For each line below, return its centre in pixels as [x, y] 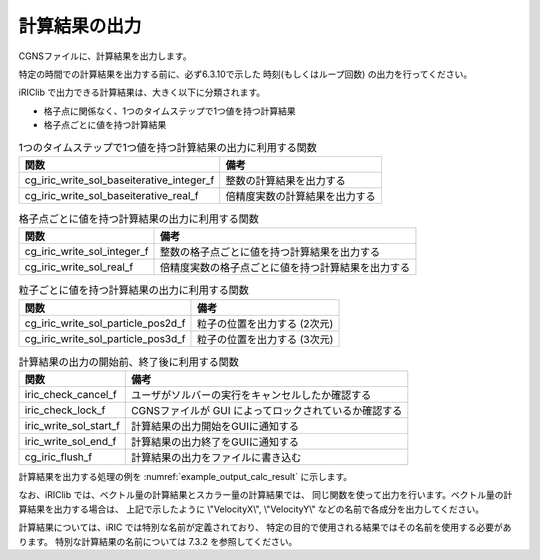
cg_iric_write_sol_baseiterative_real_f [111, 195]
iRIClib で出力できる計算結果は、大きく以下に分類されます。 [141, 92]
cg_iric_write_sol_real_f [79, 267]
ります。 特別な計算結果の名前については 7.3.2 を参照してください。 [158, 541]
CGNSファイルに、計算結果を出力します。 [105, 56]
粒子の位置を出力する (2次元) [265, 323]
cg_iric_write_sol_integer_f [86, 252]
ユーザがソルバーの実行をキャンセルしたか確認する [251, 395]
